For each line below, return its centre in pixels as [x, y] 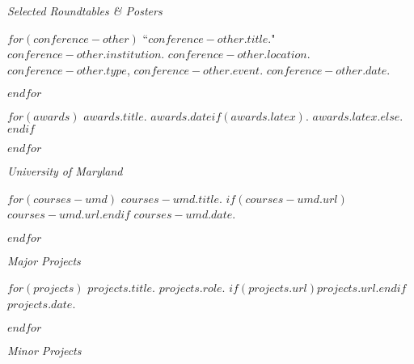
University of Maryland [65, 170]
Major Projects [44, 260]
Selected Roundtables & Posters [85, 11]
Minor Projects [44, 350]
